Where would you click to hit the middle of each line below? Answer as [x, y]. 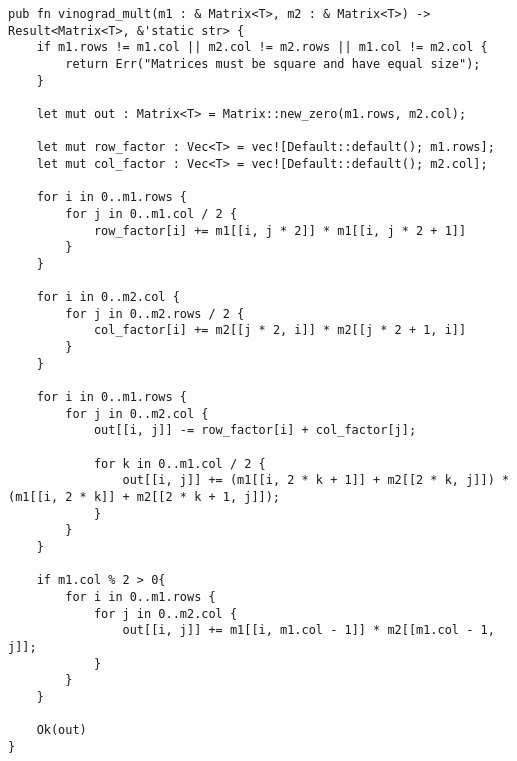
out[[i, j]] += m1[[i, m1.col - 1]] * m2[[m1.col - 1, [308, 630]
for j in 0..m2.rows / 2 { [155, 313]
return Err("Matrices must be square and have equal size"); [273, 63]
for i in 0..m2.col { [108, 297]
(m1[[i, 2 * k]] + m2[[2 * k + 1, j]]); [144, 497]
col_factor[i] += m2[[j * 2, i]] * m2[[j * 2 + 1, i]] [280, 330]
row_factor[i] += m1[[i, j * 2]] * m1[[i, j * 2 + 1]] [280, 230]
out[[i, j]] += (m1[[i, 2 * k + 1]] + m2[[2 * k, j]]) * [316, 480]
